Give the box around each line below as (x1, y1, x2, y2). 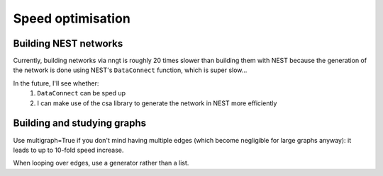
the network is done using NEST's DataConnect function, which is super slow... (13, 66, 248, 74)
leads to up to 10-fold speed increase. (13, 146, 124, 154)
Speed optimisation (13, 11, 131, 26)
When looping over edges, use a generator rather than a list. (13, 159, 189, 168)
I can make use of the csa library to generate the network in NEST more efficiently (37, 99, 277, 107)
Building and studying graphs (13, 117, 147, 129)
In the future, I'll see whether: (13, 78, 99, 88)
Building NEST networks (13, 37, 123, 49)
